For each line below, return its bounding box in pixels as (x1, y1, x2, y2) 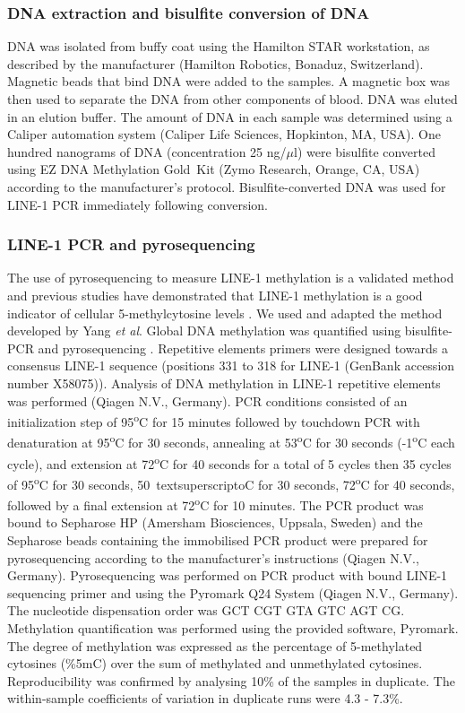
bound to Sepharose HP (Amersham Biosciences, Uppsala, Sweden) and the (7, 513, 423, 532)
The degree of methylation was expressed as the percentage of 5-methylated (7, 636, 423, 655)
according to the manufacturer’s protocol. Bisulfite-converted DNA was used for (7, 177, 446, 196)
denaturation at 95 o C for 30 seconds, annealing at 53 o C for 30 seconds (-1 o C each (7, 430, 455, 452)
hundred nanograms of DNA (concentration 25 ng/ (7, 142, 287, 161)
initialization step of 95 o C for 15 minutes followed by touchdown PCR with (7, 410, 420, 430)
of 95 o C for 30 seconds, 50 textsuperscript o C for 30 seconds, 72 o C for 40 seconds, (7, 472, 455, 493)
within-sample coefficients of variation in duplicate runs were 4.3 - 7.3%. (7, 689, 403, 708)
